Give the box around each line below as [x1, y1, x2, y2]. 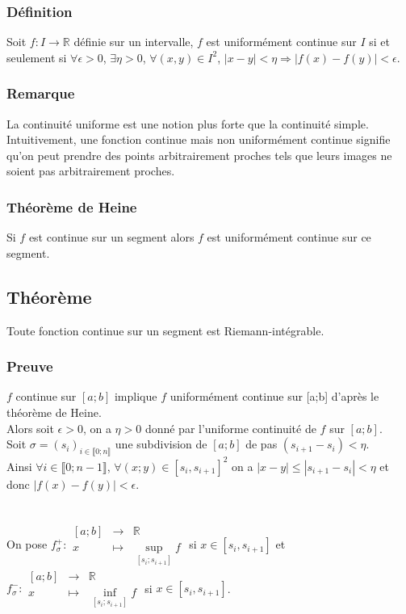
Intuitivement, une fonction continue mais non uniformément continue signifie [6, 131, 391, 148]
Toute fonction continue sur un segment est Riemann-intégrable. [6, 322, 324, 339]
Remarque [6, 83, 75, 103]
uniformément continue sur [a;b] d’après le [170, 388, 379, 405]
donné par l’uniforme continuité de [144, 419, 316, 436]
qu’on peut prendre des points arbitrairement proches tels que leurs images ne [6, 146, 392, 163]
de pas [245, 435, 278, 452]
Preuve [6, 356, 53, 376]
